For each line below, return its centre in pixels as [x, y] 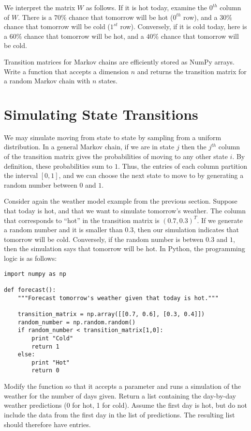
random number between [41, 184]
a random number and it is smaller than [63, 230]
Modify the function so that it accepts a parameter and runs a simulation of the [123, 386]
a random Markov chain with [47, 81]
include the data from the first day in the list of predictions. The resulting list [119, 414]
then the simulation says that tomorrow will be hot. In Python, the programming [125, 248]
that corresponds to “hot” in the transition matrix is [82, 220]
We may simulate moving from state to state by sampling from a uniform [113, 137]
